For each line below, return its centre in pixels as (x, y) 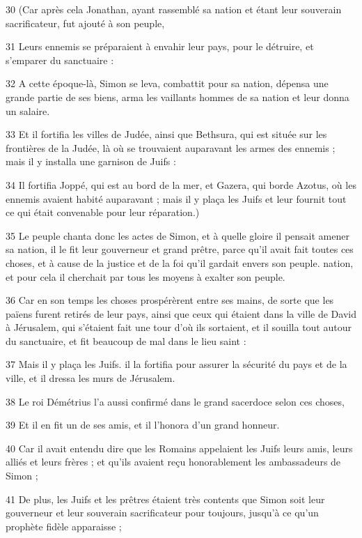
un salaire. (28, 110)
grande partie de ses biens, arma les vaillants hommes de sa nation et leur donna (178, 97)
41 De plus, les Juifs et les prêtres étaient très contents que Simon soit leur (165, 499)
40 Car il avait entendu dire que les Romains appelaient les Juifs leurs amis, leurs (179, 448)
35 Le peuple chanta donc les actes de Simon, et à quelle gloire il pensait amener (178, 235)
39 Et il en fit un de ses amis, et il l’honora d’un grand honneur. (143, 425)
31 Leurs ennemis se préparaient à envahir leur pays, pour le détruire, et (160, 46)
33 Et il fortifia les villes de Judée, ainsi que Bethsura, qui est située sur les (166, 134)
